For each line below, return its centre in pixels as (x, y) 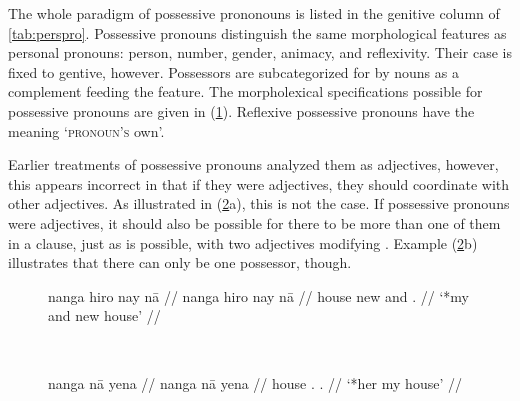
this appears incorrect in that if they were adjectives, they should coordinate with (259, 183)
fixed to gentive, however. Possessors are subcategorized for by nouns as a (233, 71)
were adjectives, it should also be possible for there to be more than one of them (254, 222)
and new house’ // (104, 315)
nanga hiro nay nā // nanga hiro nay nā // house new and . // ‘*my (258, 295)
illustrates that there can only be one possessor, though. (180, 262)
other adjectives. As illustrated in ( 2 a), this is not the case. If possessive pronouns (259, 203)
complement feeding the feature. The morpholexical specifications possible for (245, 91)
